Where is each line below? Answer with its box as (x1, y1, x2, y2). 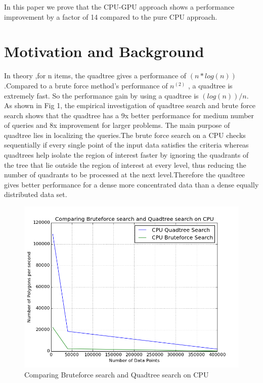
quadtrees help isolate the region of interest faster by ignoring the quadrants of (4, 150, 249, 160)
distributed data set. (4, 189, 67, 200)
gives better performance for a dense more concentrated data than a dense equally (4, 179, 259, 189)
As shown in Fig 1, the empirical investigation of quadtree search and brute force (4, 100, 255, 111)
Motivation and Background (4, 41, 204, 62)
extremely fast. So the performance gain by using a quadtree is (4, 90, 199, 101)
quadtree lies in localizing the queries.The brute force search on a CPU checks (4, 129, 246, 140)
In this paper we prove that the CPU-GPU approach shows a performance (4, 2, 235, 12)
